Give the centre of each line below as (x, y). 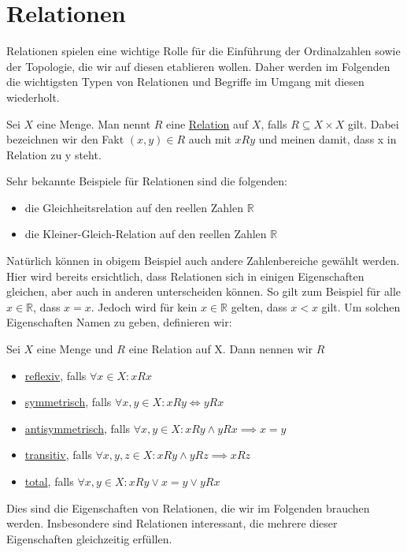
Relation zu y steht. (54, 154)
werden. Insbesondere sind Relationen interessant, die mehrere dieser (172, 523)
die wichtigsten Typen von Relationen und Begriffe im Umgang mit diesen (185, 82)
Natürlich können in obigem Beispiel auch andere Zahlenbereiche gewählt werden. (203, 261)
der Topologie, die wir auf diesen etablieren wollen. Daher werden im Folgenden (198, 66)
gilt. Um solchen (361, 306)
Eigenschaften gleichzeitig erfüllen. (89, 538)
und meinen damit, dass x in (327, 139)
